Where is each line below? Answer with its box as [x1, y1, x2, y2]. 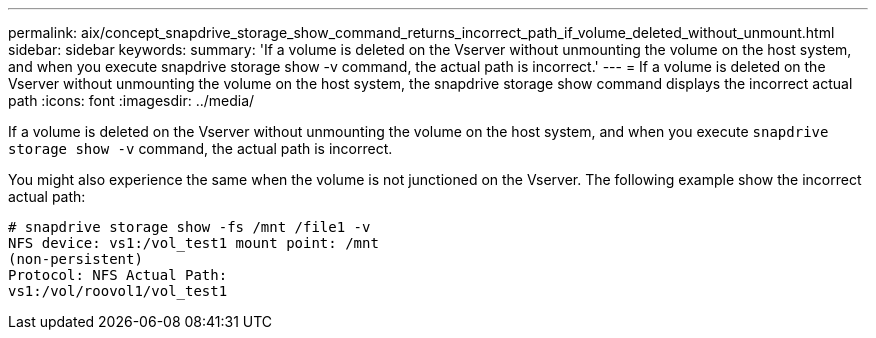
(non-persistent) [8, 251, 143, 267]
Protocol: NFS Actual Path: [8, 267, 228, 283]
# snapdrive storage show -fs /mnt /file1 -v [8, 219, 371, 235]
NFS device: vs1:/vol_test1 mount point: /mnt [8, 235, 379, 251]
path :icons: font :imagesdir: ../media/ [8, 92, 255, 109]
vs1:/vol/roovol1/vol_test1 [8, 283, 228, 299]
